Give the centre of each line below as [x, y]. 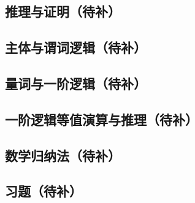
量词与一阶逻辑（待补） [76, 83]
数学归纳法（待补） [63, 155]
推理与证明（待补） [63, 11]
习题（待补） [44, 191]
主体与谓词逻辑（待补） [76, 47]
